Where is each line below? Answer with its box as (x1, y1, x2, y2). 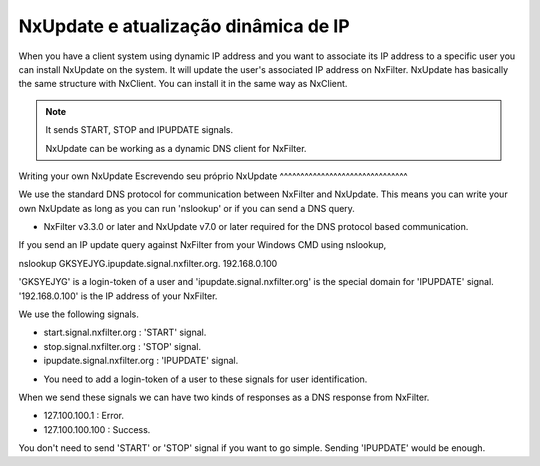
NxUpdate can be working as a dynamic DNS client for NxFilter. (45, 142, 307, 154)
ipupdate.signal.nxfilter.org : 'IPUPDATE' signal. (43, 355, 239, 367)
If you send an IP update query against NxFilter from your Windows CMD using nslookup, (18, 239, 387, 251)
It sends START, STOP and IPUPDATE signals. (45, 124, 234, 136)
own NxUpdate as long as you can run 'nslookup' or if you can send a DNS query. (18, 202, 355, 214)
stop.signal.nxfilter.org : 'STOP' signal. (43, 340, 202, 352)
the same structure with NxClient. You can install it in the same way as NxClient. (18, 78, 348, 90)
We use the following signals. (18, 308, 139, 320)
